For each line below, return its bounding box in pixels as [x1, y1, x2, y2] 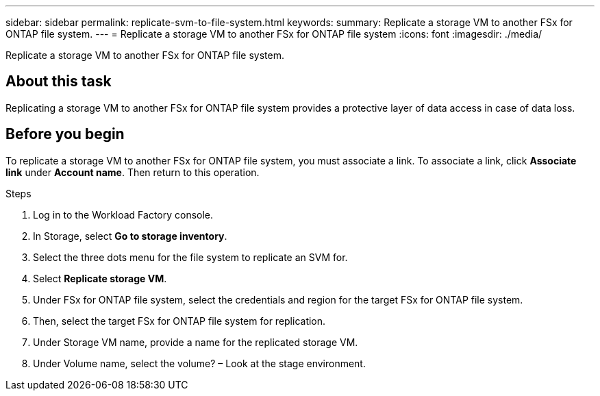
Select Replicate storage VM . [33, 272, 167, 284]
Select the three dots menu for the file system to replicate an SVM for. [33, 251, 348, 263]
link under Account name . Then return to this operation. [5, 166, 260, 178]
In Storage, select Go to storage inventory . [33, 230, 227, 242]
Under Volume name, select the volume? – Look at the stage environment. [33, 357, 366, 369]
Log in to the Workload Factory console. [33, 208, 214, 221]
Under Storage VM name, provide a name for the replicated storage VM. [33, 336, 358, 348]
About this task [5, 73, 112, 90]
